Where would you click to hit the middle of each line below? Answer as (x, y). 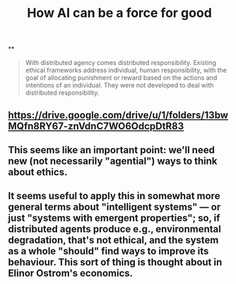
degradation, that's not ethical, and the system (113, 241)
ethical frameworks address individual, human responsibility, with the (126, 70)
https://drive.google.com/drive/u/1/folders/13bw (118, 115)
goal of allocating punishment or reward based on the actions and (121, 78)
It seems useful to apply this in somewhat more (114, 196)
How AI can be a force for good (119, 13)
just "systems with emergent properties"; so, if (114, 218)
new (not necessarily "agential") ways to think (113, 161)
